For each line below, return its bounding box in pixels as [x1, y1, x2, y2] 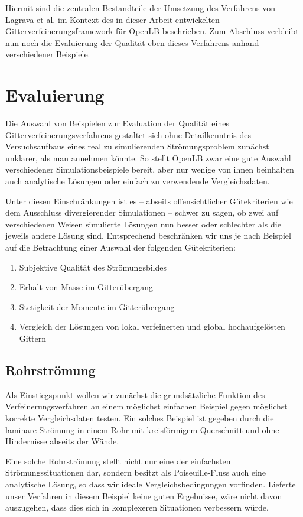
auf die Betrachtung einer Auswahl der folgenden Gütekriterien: [5, 241, 236, 253]
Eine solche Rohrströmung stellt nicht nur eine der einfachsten [5, 454, 231, 467]
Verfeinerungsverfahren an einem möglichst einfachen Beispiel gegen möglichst [5, 400, 288, 412]
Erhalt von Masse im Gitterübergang [19, 281, 153, 293]
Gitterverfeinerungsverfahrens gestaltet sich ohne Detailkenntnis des [5, 128, 251, 141]
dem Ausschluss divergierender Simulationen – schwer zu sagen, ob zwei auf [5, 206, 279, 219]
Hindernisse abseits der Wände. [5, 435, 119, 447]
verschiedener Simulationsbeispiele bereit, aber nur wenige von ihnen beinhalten [5, 163, 294, 175]
